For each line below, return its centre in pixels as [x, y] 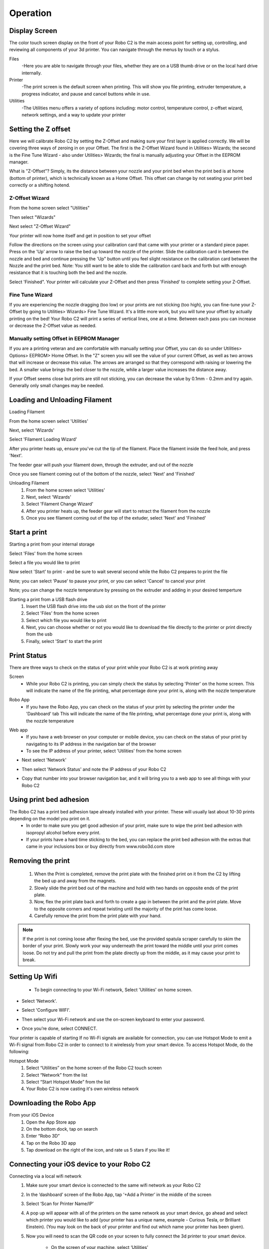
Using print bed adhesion [49, 800]
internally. [32, 73]
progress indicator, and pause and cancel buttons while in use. [86, 94]
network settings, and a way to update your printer [74, 114]
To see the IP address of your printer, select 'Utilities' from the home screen [104, 751]
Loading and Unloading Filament [61, 400]
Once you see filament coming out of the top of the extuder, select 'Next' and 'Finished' [116, 518]
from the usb [39, 634]
